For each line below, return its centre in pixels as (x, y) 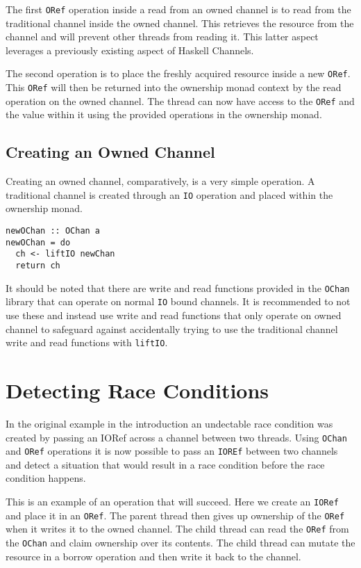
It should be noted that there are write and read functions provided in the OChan (178, 287)
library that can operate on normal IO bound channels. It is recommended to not (178, 301)
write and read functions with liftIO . (87, 342)
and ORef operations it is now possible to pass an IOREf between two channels (172, 451)
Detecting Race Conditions (137, 390)
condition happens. (46, 478)
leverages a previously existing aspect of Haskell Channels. (130, 50)
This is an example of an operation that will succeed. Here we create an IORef (172, 502)
